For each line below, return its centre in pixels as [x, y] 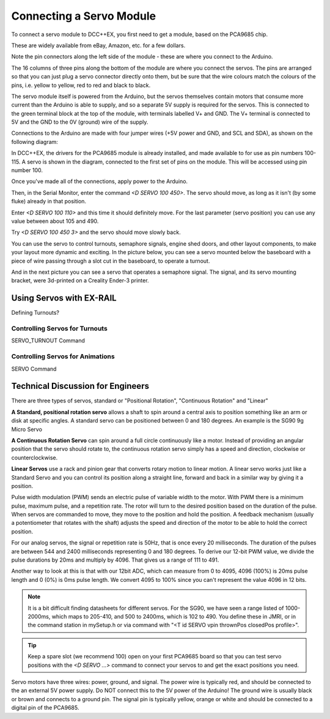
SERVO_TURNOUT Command [48, 341]
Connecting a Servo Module [83, 16]
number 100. [27, 170]
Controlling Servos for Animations [63, 356]
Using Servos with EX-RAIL [64, 298]
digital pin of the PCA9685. [45, 708]
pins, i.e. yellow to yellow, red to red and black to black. [81, 85]
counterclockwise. [35, 457]
